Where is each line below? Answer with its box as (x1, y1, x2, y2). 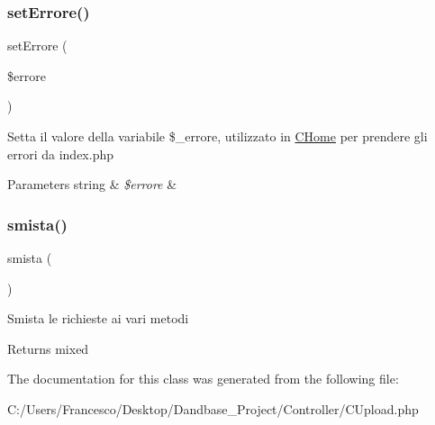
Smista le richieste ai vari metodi (7, 309, 189, 328)
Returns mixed (7, 339, 89, 357)
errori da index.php (7, 144, 113, 163)
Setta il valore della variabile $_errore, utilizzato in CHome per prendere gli (7, 127, 428, 145)
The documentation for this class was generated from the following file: (7, 369, 399, 388)
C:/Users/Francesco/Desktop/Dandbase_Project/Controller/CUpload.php (7, 399, 419, 418)
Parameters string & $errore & (7, 175, 177, 194)
